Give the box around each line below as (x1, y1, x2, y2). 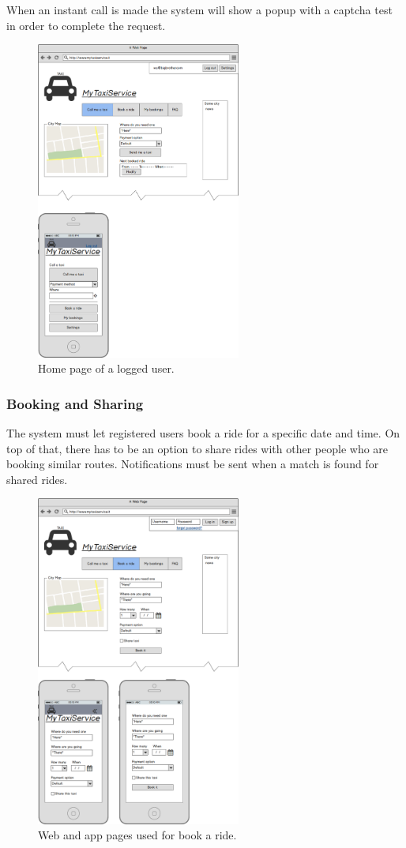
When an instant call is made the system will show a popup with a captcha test (6, 2, 393, 17)
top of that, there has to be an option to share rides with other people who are (6, 440, 389, 456)
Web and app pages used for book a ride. (38, 827, 237, 843)
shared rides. (6, 471, 68, 487)
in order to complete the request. (6, 17, 166, 33)
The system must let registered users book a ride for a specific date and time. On (6, 425, 400, 441)
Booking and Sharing (6, 393, 144, 413)
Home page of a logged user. (38, 360, 175, 377)
